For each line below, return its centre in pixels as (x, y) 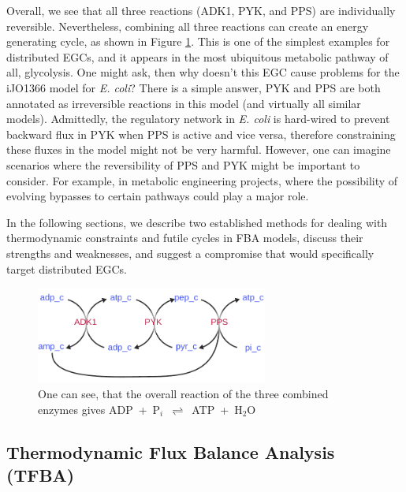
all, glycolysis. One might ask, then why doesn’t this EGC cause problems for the (203, 72)
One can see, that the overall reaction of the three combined (183, 393)
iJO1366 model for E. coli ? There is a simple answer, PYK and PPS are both (194, 87)
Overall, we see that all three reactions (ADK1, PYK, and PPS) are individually (201, 10)
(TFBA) (41, 474)
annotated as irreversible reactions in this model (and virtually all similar (184, 103)
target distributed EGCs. (67, 268)
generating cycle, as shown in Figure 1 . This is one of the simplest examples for (198, 41)
